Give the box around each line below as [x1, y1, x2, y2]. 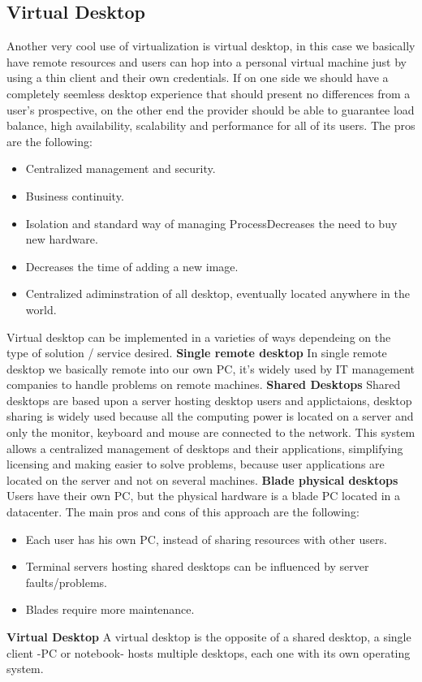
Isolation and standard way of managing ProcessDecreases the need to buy [25, 214, 398, 231]
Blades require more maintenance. [25, 601, 195, 618]
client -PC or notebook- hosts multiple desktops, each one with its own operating [6, 644, 411, 661]
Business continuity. [25, 187, 124, 204]
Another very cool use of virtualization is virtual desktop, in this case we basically [6, 37, 416, 54]
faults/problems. [25, 573, 107, 590]
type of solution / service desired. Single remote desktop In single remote [6, 344, 387, 361]
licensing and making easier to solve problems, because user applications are [6, 455, 385, 473]
